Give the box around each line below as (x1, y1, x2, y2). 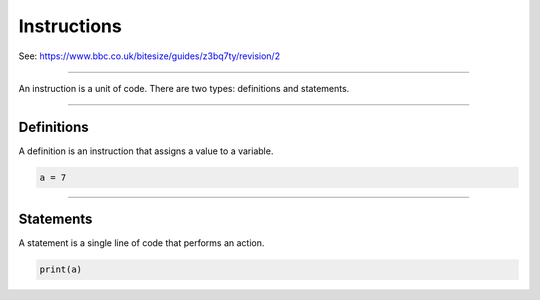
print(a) (39, 264, 83, 275)
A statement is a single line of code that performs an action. (18, 237, 265, 249)
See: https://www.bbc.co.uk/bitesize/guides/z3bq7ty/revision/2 (18, 50, 280, 62)
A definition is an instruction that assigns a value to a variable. (18, 145, 274, 157)
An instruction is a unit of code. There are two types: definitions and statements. (18, 82, 350, 94)
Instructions (18, 15, 122, 37)
